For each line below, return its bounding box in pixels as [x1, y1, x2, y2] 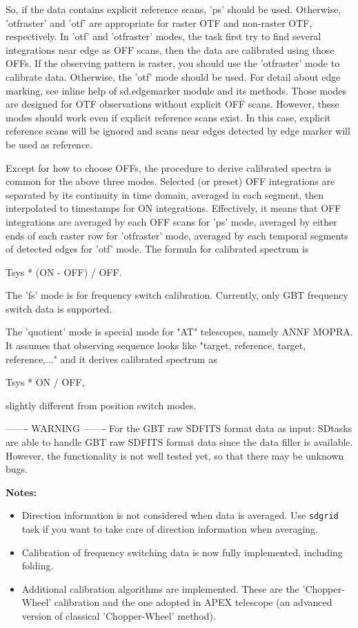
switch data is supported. [6, 301, 112, 315]
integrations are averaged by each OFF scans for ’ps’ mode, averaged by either [6, 214, 337, 228]
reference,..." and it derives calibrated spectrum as [6, 351, 217, 366]
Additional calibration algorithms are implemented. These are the [21, 581, 299, 596]
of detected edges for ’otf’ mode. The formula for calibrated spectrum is [6, 242, 309, 256]
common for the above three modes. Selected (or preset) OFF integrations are [6, 174, 335, 188]
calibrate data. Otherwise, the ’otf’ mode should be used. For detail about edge [6, 69, 341, 84]
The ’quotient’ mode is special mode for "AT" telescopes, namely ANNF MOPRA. [6, 324, 353, 339]
